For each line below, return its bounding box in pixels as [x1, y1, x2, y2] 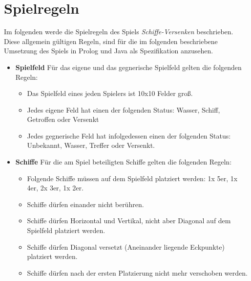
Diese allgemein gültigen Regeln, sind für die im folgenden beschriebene [4, 36, 218, 46]
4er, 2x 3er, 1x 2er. [27, 183, 84, 193]
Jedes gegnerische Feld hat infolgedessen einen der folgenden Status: [27, 130, 231, 140]
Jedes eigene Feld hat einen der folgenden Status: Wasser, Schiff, [27, 104, 220, 115]
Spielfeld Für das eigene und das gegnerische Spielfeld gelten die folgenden [15, 62, 242, 72]
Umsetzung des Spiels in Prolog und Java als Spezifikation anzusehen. [4, 46, 213, 56]
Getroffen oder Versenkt [27, 114, 99, 124]
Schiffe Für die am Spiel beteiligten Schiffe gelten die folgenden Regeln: [15, 157, 232, 167]
